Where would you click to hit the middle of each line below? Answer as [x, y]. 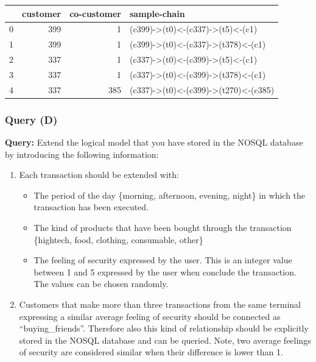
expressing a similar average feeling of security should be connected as [150, 316]
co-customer [95, 13]
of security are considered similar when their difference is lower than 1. [151, 352]
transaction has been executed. [91, 207]
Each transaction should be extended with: [99, 175]
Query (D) [31, 119]
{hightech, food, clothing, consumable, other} [118, 239]
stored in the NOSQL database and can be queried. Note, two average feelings [165, 340]
